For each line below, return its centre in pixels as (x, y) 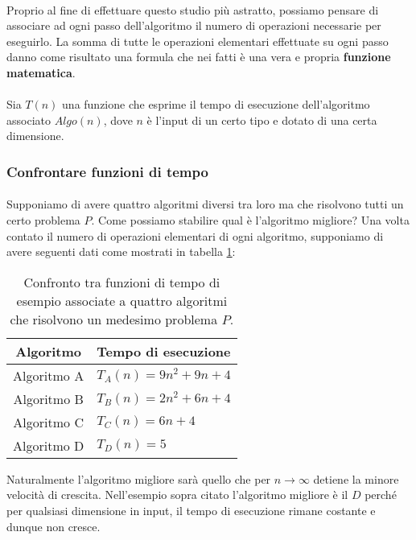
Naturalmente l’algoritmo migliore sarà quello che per (139, 478)
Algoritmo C (48, 422)
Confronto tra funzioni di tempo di (122, 282)
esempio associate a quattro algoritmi (122, 300)
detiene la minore (356, 478)
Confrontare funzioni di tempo (107, 171)
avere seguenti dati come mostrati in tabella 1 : (121, 251)
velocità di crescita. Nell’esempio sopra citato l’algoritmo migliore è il (177, 495)
